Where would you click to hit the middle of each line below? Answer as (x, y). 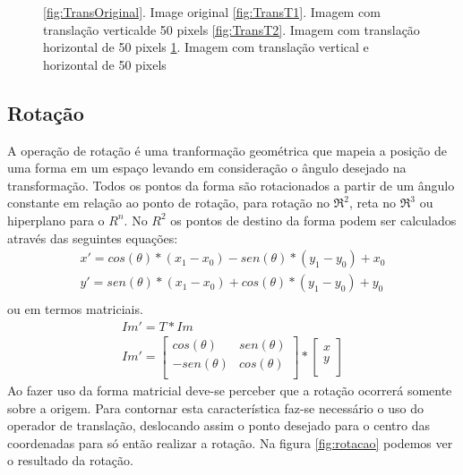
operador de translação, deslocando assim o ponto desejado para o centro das (219, 425)
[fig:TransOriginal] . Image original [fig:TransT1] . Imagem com (212, 12)
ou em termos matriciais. (75, 309)
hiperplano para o (56, 220)
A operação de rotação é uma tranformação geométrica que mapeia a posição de (227, 150)
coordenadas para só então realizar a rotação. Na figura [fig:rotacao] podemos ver (230, 442)
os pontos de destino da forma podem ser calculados (313, 220)
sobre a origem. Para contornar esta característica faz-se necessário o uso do (215, 407)
